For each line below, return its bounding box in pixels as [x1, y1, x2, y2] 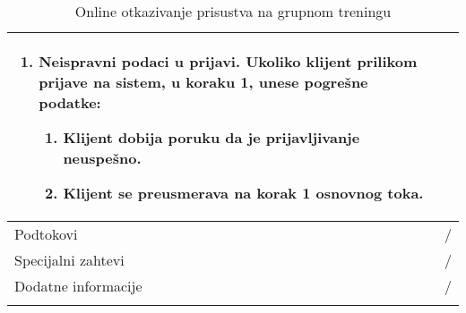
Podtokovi [14, 224, 78, 244]
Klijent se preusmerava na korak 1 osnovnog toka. [63, 182, 424, 203]
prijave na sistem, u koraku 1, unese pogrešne [39, 72, 368, 92]
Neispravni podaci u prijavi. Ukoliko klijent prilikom [39, 51, 418, 72]
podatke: [39, 92, 101, 113]
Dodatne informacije [14, 275, 142, 296]
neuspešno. [63, 148, 142, 168]
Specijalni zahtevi [14, 250, 125, 270]
